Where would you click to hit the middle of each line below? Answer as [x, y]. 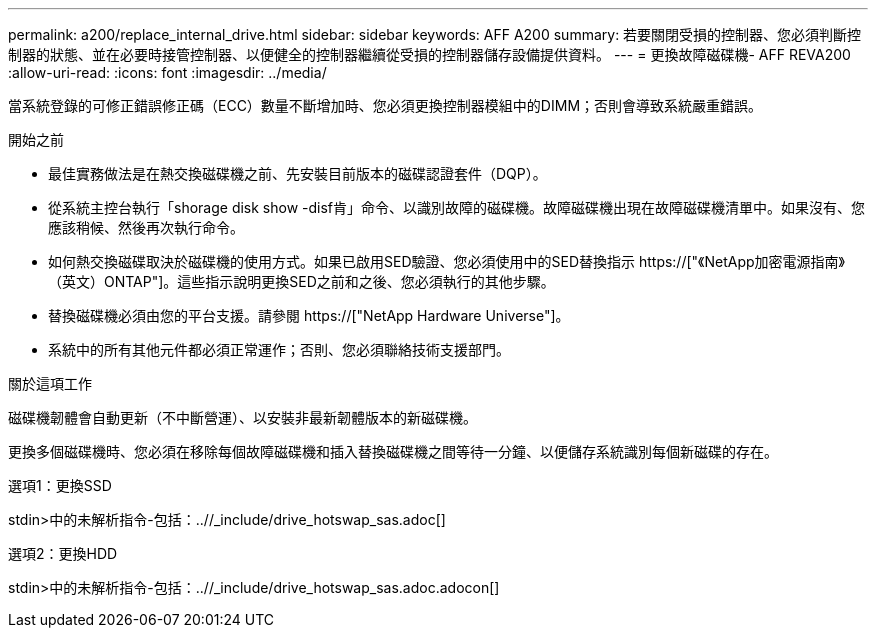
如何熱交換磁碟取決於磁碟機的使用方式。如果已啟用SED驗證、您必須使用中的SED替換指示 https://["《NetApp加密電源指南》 [446, 261]
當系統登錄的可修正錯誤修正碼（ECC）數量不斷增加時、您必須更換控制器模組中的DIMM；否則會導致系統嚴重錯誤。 [385, 105]
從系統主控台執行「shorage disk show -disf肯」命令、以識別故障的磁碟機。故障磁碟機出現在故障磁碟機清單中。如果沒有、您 [457, 207]
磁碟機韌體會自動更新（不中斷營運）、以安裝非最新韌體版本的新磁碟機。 [242, 417]
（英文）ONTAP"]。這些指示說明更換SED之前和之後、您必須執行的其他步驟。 [301, 281]
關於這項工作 [50, 383]
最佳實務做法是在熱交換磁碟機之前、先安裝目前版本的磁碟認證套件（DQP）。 [297, 173]
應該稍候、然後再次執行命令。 [146, 227]
